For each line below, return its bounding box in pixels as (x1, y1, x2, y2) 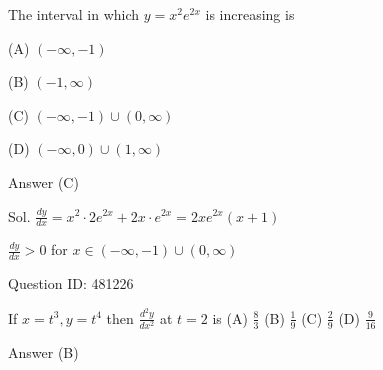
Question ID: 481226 (8, 273, 134, 294)
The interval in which (8, 4, 140, 24)
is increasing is (205, 4, 295, 24)
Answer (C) (8, 171, 79, 192)
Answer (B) (8, 341, 79, 362)
